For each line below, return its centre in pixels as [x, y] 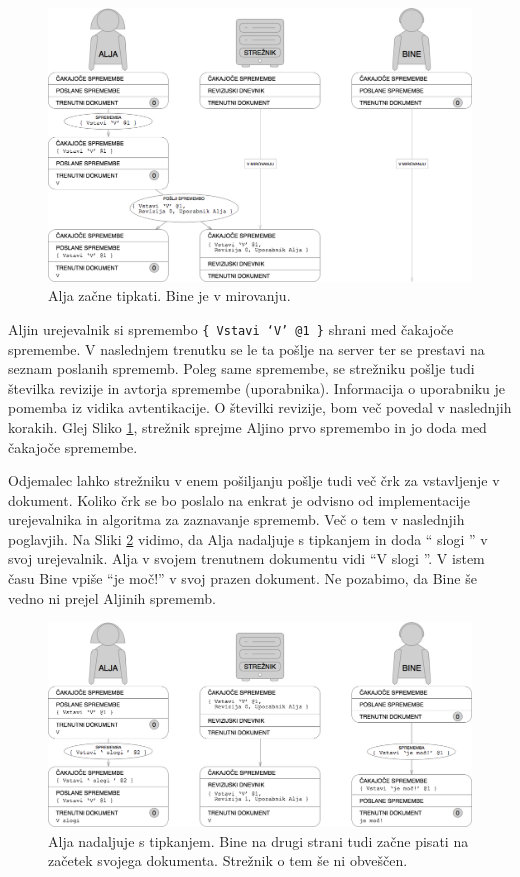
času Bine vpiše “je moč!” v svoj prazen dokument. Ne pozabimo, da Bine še [242, 578]
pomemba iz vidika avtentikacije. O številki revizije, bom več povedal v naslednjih [260, 407]
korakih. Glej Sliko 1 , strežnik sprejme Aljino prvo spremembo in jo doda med [247, 426]
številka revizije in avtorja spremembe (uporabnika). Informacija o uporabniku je [257, 387]
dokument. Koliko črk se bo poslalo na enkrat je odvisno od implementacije [239, 499]
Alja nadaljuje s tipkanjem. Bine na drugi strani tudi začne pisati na [258, 840]
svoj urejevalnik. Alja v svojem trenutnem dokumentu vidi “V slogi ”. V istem [246, 558]
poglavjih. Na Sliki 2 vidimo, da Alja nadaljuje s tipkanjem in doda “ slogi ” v [248, 538]
